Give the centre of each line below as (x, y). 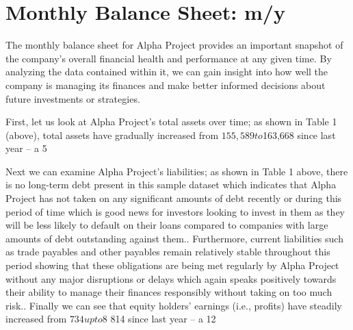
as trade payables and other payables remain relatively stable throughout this (168, 252)
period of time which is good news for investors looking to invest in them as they (175, 211)
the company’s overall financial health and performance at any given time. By (169, 58)
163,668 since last (299, 135)
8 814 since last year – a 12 (159, 319)
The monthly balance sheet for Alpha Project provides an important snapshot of (174, 45)
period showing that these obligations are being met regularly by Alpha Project (172, 265)
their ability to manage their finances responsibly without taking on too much (169, 292)
